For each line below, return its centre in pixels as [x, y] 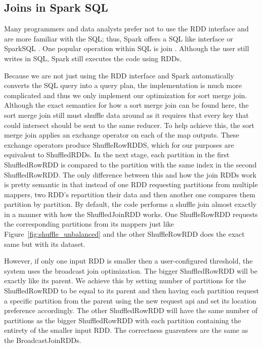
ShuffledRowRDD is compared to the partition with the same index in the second [130, 164]
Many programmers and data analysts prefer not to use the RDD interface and [126, 29]
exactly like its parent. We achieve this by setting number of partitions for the [125, 280]
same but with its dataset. [45, 244]
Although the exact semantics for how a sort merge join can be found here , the [126, 105]
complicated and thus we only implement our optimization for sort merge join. [126, 95]
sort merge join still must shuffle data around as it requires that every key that [126, 115]
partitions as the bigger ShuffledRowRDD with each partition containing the [123, 320]
